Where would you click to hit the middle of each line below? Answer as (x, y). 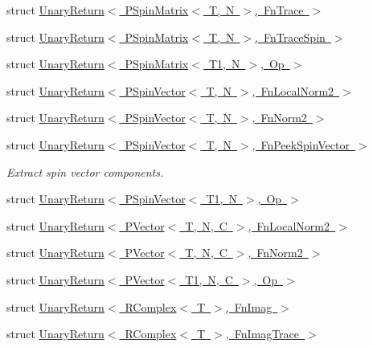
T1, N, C (209, 279)
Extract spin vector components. (85, 171)
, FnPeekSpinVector (301, 144)
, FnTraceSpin (290, 37)
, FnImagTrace (262, 334)
